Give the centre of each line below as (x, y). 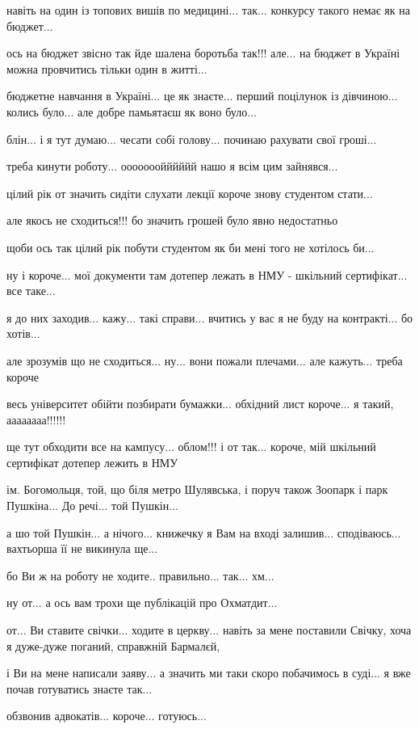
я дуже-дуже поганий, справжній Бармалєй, (113, 645)
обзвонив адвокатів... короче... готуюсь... (107, 716)
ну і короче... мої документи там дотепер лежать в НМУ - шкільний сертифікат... (207, 274)
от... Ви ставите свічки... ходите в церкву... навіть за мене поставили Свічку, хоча (209, 630)
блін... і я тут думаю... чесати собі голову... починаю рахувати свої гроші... (192, 139)
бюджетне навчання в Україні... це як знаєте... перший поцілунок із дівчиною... (202, 96)
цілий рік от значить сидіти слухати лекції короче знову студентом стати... (190, 193)
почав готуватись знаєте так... (80, 688)
